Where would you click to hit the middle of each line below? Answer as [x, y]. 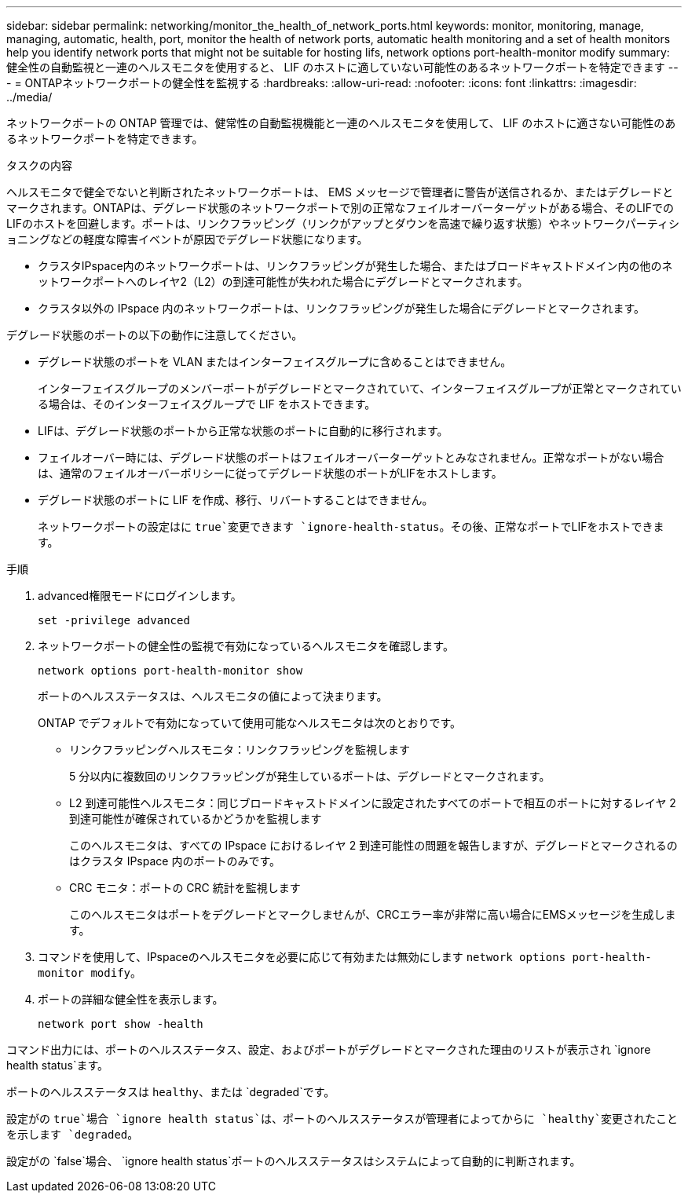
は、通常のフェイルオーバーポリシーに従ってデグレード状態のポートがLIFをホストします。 [270, 473]
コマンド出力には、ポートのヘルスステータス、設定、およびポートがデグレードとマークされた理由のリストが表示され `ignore [329, 1049]
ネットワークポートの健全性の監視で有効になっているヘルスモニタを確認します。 [246, 646]
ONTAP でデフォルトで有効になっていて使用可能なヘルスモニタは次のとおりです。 [250, 723]
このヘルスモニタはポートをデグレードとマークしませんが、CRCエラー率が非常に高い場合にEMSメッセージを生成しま [373, 914]
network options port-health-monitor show [170, 671]
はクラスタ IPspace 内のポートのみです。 [175, 861]
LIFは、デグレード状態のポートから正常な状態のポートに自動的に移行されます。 [243, 431]
